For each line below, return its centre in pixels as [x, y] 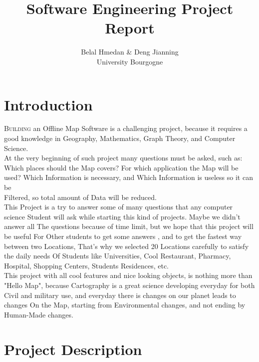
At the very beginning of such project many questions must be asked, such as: [123, 158]
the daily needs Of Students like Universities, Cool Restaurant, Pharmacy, [118, 256]
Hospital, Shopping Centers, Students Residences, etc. [87, 265]
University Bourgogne [130, 61]
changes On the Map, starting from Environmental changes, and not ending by [125, 305]
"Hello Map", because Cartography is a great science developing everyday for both [129, 285]
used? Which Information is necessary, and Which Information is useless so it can [129, 177]
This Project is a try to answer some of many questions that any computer [119, 207]
